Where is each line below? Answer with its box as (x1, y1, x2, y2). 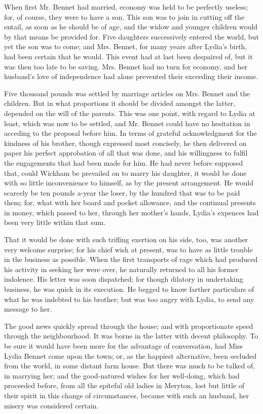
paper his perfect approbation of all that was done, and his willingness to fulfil (4, 147, 248, 158)
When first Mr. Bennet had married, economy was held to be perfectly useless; (4, 2, 248, 12)
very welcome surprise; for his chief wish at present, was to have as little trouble (4, 244, 253, 254)
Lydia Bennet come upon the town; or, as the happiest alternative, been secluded (4, 350, 257, 361)
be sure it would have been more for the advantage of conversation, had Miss (4, 341, 243, 351)
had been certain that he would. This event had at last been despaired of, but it (4, 51, 253, 61)
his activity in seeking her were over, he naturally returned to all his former (4, 264, 239, 274)
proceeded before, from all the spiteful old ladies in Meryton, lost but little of (4, 380, 245, 391)
